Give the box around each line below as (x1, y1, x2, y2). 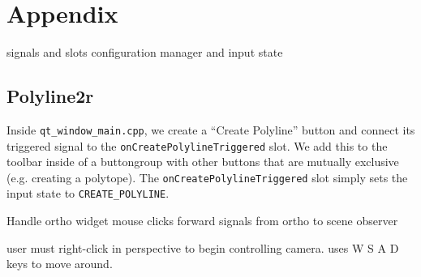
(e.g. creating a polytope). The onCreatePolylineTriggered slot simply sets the (6, 168, 408, 185)
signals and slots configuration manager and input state (6, 44, 283, 61)
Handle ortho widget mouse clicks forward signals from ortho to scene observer (6, 212, 398, 229)
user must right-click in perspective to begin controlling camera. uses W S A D (6, 239, 399, 256)
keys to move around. (6, 255, 113, 272)
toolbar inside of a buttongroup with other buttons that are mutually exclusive (6, 153, 399, 170)
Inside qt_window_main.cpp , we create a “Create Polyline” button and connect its (6, 121, 415, 138)
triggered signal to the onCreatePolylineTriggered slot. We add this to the (6, 137, 388, 154)
